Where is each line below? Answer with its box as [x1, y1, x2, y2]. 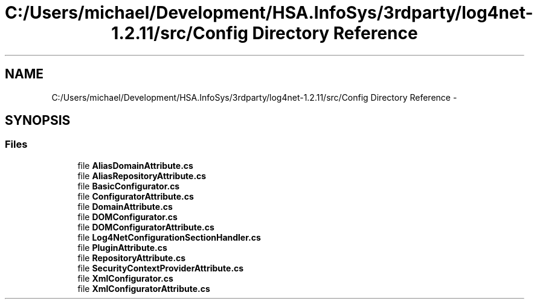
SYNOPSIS [5, 113, 71, 128]
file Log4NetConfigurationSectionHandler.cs [77, 232, 261, 242]
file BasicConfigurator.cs [77, 180, 180, 191]
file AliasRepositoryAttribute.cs [77, 170, 207, 181]
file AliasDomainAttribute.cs [77, 160, 193, 171]
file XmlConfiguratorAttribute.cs [77, 283, 210, 294]
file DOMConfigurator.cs [77, 211, 178, 222]
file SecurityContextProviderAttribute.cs [77, 262, 244, 273]
